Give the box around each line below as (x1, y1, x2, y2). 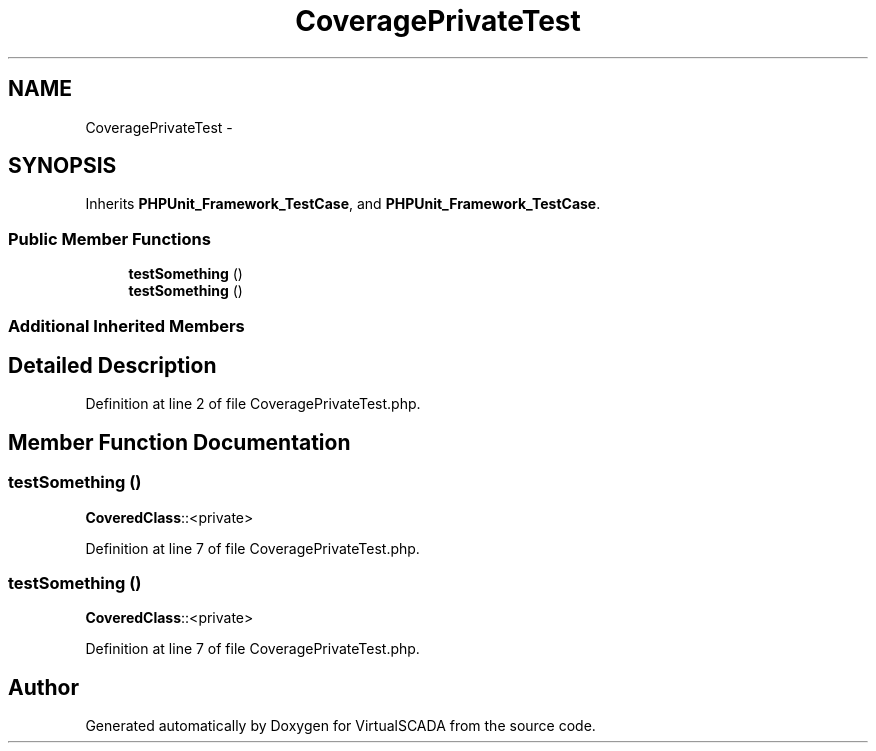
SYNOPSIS (8, 153, 117, 179)
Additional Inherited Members (8, 315, 245, 336)
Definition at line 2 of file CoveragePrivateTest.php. (85, 395, 421, 413)
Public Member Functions (8, 228, 211, 249)
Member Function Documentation (8, 429, 351, 455)
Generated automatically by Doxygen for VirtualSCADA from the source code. (85, 717, 596, 735)
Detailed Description (8, 352, 217, 378)
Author (8, 674, 79, 700)
